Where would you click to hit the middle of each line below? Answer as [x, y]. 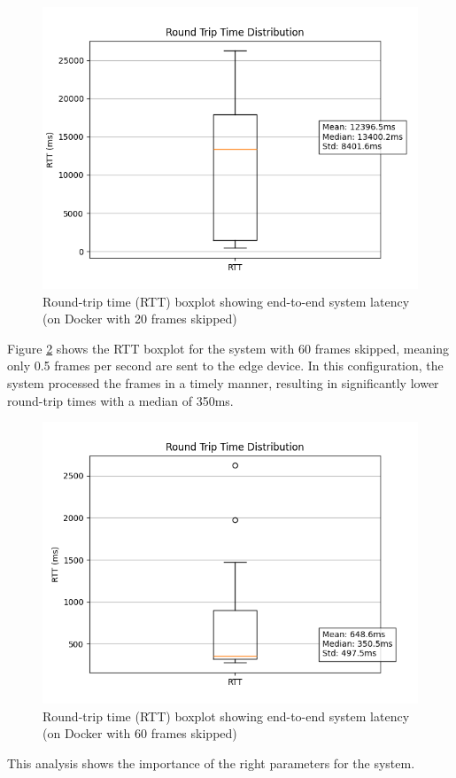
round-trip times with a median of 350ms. [120, 400]
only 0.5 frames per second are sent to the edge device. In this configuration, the [225, 366]
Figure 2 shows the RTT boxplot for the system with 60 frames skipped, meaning [228, 348]
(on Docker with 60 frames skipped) [140, 733]
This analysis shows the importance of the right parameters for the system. [211, 762]
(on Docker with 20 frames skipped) [140, 319]
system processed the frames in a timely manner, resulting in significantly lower [223, 382]
